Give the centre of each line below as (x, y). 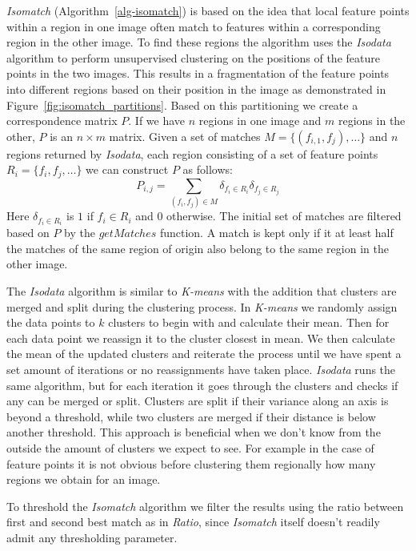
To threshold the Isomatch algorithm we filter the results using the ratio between (205, 506)
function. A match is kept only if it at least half (276, 233)
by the (80, 233)
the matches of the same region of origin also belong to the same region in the (198, 248)
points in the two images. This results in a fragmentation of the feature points (198, 73)
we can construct (127, 169)
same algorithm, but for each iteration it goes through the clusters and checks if (202, 385)
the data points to (51, 322)
